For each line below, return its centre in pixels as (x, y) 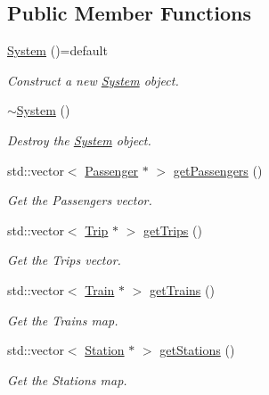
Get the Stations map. (67, 379)
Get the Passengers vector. (80, 200)
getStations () (197, 350)
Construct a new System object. (93, 80)
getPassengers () (218, 170)
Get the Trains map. (63, 320)
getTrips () (173, 230)
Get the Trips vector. (64, 260)
